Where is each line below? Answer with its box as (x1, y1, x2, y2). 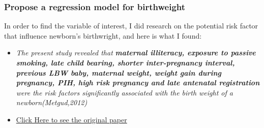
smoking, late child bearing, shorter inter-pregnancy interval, (16, 57, 235, 68)
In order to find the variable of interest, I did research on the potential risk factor (4, 20, 258, 31)
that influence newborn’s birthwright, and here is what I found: (4, 30, 202, 41)
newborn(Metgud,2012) (16, 97, 87, 108)
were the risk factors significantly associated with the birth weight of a (16, 87, 233, 98)
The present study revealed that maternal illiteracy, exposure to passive (16, 47, 256, 58)
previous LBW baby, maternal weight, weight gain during (16, 67, 221, 78)
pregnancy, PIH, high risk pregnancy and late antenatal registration (16, 77, 260, 88)
